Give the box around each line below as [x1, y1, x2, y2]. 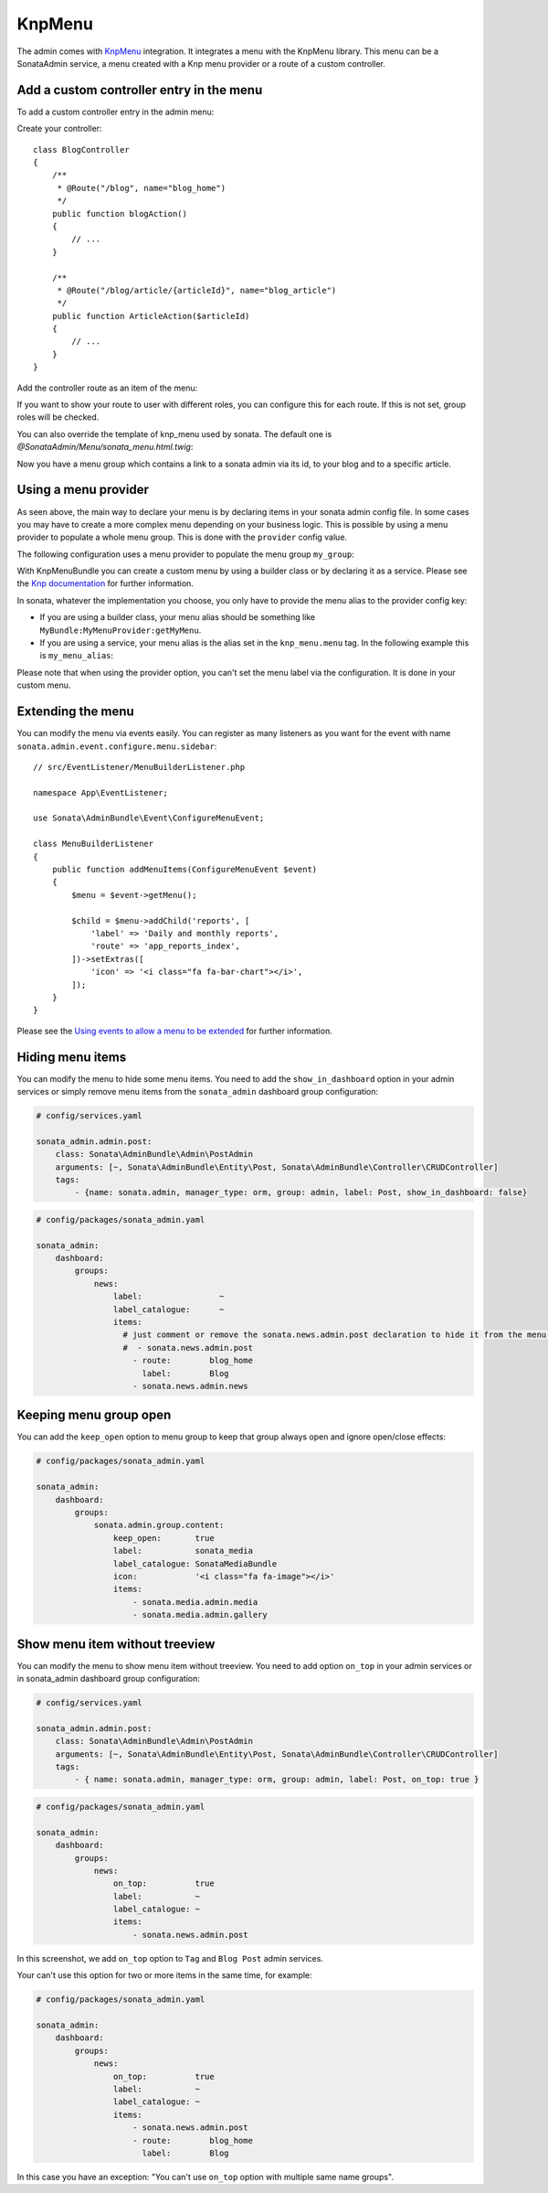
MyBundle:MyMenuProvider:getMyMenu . [39, 625, 202, 636]
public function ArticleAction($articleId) [51, 311, 250, 321]
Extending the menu [16, 704, 134, 720]
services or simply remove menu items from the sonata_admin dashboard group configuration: [16, 1086, 379, 1096]
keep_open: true [112, 1533, 215, 1543]
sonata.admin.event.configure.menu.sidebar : [16, 741, 217, 752]
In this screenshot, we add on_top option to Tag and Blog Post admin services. [16, 1952, 324, 1963]
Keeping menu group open [16, 1407, 172, 1423]
